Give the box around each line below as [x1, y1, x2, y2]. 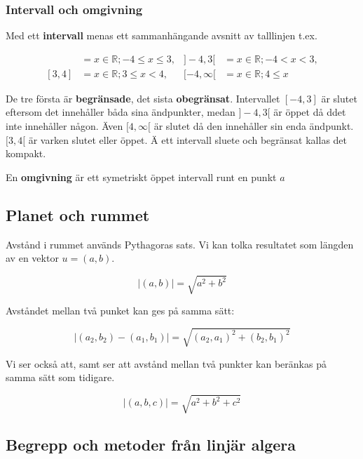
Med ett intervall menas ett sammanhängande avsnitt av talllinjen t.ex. [6, 28, 317, 43]
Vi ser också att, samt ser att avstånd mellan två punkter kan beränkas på [6, 356, 327, 371]
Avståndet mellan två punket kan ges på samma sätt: [6, 303, 235, 318]
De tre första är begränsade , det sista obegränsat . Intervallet [6, 91, 280, 105]
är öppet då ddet [273, 105, 346, 119]
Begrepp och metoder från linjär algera [6, 433, 296, 455]
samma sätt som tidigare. [6, 370, 115, 385]
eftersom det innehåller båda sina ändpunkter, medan [6, 105, 235, 119]
